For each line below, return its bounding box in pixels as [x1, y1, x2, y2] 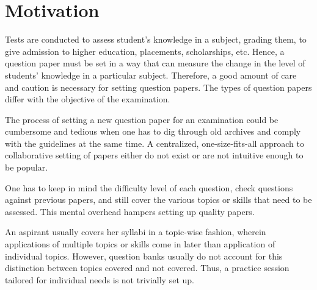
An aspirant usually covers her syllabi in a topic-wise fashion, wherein [5, 225, 266, 238]
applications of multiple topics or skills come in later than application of [5, 238, 275, 250]
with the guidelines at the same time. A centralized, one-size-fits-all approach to [5, 136, 304, 149]
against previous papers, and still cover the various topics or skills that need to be [5, 193, 312, 206]
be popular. [5, 161, 48, 174]
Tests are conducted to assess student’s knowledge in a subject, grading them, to [5, 33, 307, 46]
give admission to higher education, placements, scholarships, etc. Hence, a [5, 44, 285, 57]
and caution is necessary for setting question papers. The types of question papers [5, 80, 312, 93]
